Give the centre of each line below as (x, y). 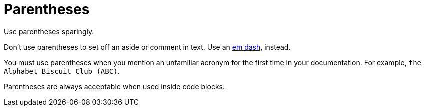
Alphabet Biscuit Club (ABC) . (62, 71)
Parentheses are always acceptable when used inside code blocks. (114, 86)
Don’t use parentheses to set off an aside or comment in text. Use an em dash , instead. (147, 47)
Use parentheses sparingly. (49, 31)
